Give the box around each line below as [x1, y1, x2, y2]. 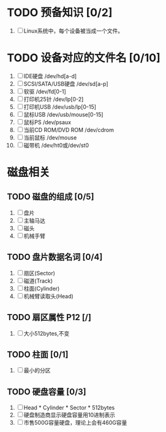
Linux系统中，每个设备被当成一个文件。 [23, 27, 124, 34]
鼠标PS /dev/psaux [23, 118, 72, 126]
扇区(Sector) [23, 269, 56, 277]
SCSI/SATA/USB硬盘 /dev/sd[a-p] [23, 80, 109, 87]
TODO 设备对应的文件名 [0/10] [7, 51, 161, 65]
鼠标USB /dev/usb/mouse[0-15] [23, 111, 104, 118]
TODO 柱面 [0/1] [7, 349, 69, 359]
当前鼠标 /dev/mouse [23, 133, 77, 141]
